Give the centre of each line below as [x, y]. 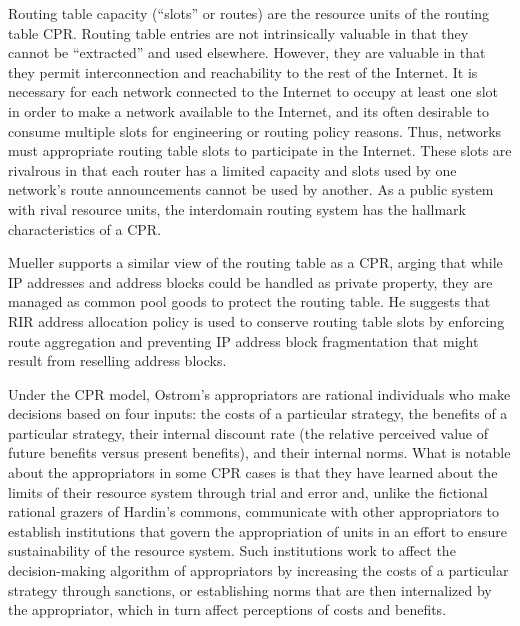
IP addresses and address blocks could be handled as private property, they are [250, 281]
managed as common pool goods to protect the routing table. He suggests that [249, 301]
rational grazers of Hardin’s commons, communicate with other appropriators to [254, 511]
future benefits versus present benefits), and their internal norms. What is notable [259, 452]
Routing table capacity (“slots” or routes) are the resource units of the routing [249, 13]
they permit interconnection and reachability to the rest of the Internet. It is [243, 71]
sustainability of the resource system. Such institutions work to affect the [232, 550]
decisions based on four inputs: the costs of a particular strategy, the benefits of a [258, 413]
